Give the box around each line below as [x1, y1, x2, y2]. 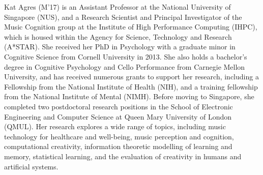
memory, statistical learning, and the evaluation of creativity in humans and [4, 151, 242, 161]
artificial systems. [4, 161, 59, 171]
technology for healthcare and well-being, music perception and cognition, [4, 131, 234, 141]
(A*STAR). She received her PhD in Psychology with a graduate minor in [4, 41, 236, 52]
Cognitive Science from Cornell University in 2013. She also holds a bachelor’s [4, 51, 247, 62]
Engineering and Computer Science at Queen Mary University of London [4, 111, 232, 122]
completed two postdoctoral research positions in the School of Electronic [4, 101, 233, 111]
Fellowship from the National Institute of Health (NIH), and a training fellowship [4, 81, 258, 92]
